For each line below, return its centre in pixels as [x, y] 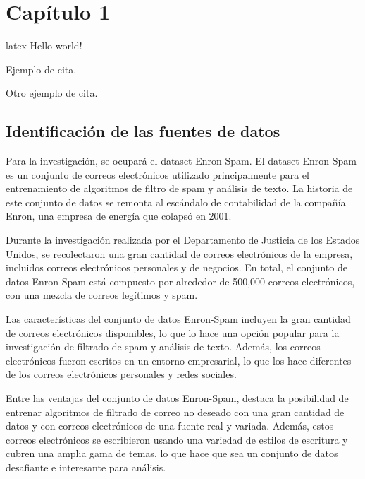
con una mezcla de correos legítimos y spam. [102, 295]
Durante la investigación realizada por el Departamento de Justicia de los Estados [183, 240]
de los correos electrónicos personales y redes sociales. [121, 374]
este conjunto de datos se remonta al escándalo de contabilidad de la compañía [176, 202]
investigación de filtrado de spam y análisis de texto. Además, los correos [163, 347]
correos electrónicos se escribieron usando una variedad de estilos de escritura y [177, 439]
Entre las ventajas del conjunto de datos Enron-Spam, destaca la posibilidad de [177, 398]
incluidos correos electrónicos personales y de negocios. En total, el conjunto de [177, 267]
